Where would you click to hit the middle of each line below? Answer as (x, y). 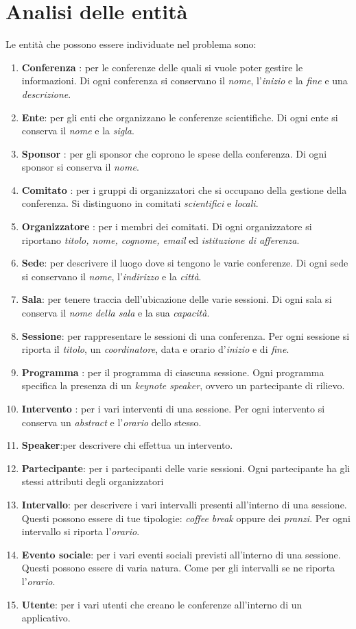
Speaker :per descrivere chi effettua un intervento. (127, 445)
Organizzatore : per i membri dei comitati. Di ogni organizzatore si (167, 226)
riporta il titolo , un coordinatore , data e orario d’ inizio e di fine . (155, 349)
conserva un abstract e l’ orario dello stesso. (111, 422)
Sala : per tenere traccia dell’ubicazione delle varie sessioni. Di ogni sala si (177, 299)
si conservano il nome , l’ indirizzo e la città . (111, 276)
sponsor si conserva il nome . (80, 167)
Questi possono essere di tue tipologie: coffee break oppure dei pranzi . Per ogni (186, 518)
